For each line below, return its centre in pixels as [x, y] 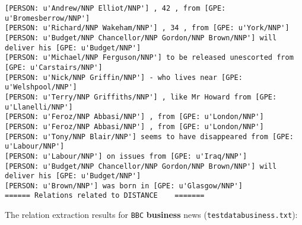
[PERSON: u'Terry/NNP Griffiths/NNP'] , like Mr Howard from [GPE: [141, 97]
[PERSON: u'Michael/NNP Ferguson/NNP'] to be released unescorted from [149, 58]
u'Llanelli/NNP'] [39, 107]
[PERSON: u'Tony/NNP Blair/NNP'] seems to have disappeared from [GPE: [149, 136]
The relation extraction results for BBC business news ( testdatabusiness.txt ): [151, 215]
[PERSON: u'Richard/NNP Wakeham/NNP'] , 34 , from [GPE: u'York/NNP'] [147, 28]
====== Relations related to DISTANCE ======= [105, 196]
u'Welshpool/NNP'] [41, 87]
